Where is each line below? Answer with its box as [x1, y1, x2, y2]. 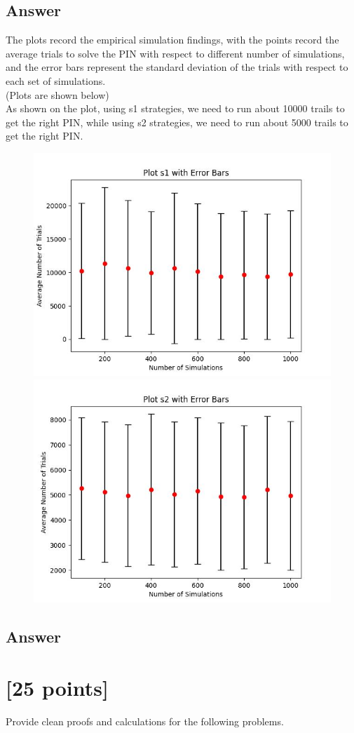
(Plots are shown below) [6, 87, 109, 102]
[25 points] [6, 673, 109, 702]
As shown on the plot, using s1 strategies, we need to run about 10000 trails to [6, 101, 345, 116]
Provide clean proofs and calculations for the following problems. [6, 714, 284, 729]
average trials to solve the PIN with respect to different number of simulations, [6, 46, 345, 60]
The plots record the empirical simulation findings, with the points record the [6, 32, 339, 47]
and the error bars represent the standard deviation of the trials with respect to [6, 60, 348, 74]
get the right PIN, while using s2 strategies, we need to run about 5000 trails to [6, 114, 348, 129]
